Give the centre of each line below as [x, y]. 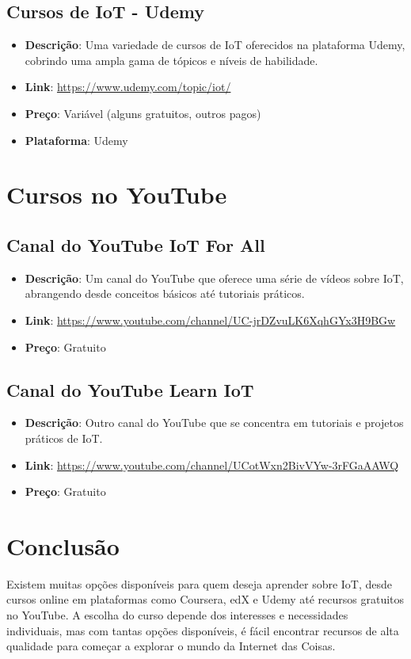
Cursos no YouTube [117, 194]
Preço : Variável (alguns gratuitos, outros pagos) [143, 113]
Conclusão [63, 545]
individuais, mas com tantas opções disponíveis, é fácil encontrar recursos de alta [203, 630]
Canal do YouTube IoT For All [136, 244]
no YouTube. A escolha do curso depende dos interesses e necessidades [177, 615]
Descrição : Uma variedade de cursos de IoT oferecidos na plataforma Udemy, [215, 45]
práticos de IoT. [64, 438]
